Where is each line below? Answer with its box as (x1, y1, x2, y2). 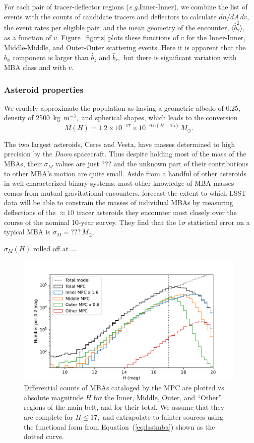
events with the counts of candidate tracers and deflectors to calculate (4, 11, 217, 21)
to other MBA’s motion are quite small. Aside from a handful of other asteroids (4, 168, 247, 178)
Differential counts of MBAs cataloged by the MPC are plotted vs (24, 382, 224, 393)
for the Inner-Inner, (186, 32, 246, 43)
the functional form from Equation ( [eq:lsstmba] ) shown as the (24, 421, 215, 432)
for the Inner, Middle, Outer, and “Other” (93, 392, 222, 402)
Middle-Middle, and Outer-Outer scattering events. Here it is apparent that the (4, 42, 246, 52)
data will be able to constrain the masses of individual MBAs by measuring (4, 197, 233, 208)
